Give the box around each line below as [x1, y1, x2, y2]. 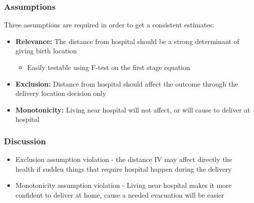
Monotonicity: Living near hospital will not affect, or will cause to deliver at [15, 104, 251, 114]
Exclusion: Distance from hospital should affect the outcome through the [15, 78, 238, 89]
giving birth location [15, 45, 77, 56]
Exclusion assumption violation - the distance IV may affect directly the [15, 154, 232, 164]
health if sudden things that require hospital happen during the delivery [15, 163, 232, 174]
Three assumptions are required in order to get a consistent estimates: [4, 20, 214, 30]
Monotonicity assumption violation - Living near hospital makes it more [15, 180, 232, 190]
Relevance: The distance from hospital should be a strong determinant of [15, 36, 239, 46]
